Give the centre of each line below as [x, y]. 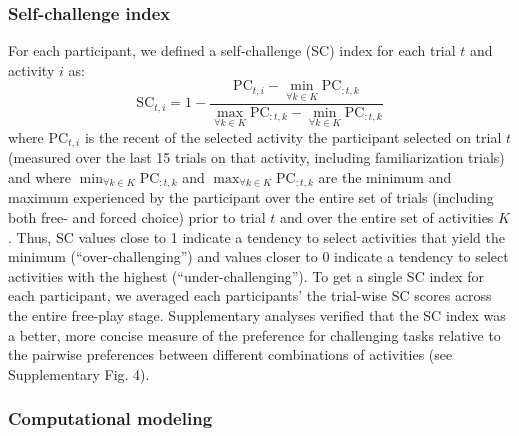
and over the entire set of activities [387, 216]
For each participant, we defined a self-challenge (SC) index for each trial [232, 50]
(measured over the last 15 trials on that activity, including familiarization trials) [256, 157]
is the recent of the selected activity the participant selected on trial [293, 136]
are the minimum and [385, 176]
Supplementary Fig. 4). [79, 373]
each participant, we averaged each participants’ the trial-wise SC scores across [250, 295]
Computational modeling [110, 418]
